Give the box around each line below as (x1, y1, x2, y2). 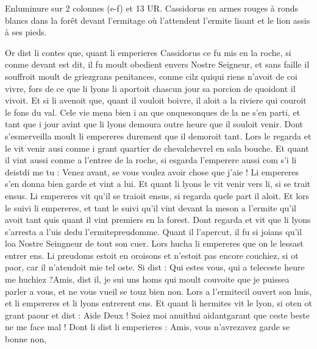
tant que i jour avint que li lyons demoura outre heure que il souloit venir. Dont (5, 118, 304, 130)
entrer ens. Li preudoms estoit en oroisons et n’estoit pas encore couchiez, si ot (5, 249, 299, 261)
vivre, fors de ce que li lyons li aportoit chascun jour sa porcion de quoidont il (5, 82, 296, 94)
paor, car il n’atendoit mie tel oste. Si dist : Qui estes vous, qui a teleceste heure (5, 261, 305, 273)
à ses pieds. (5, 26, 47, 38)
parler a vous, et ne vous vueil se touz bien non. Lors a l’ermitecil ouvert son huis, (5, 284, 312, 297)
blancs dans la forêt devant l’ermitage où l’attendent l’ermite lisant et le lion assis (5, 13, 310, 26)
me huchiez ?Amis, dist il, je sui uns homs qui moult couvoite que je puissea (5, 273, 290, 286)
